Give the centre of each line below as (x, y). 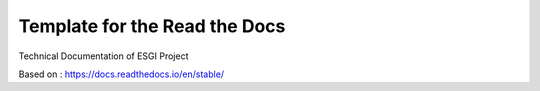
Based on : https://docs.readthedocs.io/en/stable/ (121, 74)
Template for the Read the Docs (152, 26)
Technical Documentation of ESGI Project (103, 56)
